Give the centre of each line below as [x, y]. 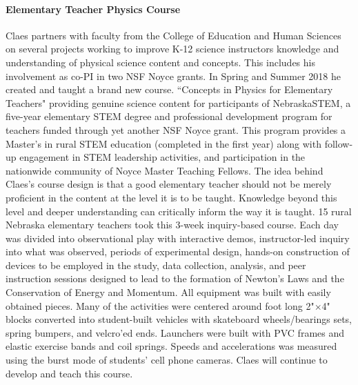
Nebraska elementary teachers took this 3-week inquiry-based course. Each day [172, 225]
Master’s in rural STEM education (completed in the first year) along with [163, 143]
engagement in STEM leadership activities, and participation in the [162, 157]
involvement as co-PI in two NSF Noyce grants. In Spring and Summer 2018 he [173, 76]
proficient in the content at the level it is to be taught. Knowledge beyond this [171, 197]
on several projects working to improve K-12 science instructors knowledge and [172, 49]
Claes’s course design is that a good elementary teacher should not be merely [169, 184]
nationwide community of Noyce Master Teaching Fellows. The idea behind [165, 170]
